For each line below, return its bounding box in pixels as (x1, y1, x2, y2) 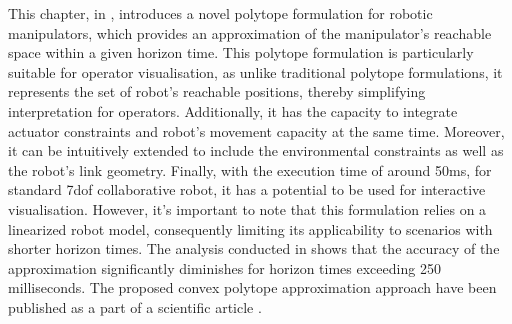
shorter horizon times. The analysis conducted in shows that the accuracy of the (8, 238, 500, 259)
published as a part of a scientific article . (8, 296, 262, 317)
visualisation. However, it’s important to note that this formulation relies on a (8, 198, 487, 219)
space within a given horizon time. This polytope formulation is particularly (8, 42, 474, 63)
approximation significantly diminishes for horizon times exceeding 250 (8, 257, 441, 278)
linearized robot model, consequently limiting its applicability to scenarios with (8, 218, 493, 239)
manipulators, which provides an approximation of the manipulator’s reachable (8, 22, 492, 43)
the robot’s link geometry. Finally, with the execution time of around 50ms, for (8, 159, 492, 180)
